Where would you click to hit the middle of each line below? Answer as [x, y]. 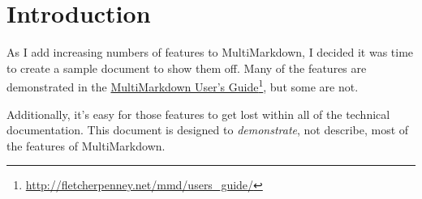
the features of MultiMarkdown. [86, 145]
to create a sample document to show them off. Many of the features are [187, 68]
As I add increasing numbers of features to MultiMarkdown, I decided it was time [210, 52]
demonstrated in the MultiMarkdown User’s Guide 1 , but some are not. [183, 85]
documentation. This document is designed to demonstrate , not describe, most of [208, 130]
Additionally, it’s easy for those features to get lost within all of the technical [198, 114]
